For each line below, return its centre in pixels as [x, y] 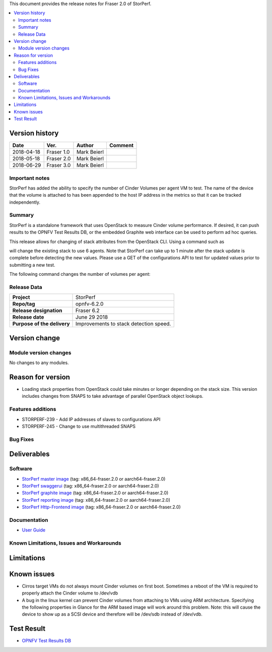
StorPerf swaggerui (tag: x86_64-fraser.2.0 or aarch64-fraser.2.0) [90, 486]
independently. [25, 202]
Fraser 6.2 [88, 311]
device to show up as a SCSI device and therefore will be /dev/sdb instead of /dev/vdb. [112, 614]
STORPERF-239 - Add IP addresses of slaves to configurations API [91, 419]
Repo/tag [24, 304]
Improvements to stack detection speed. [123, 324]
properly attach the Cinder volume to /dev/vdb [70, 593]
